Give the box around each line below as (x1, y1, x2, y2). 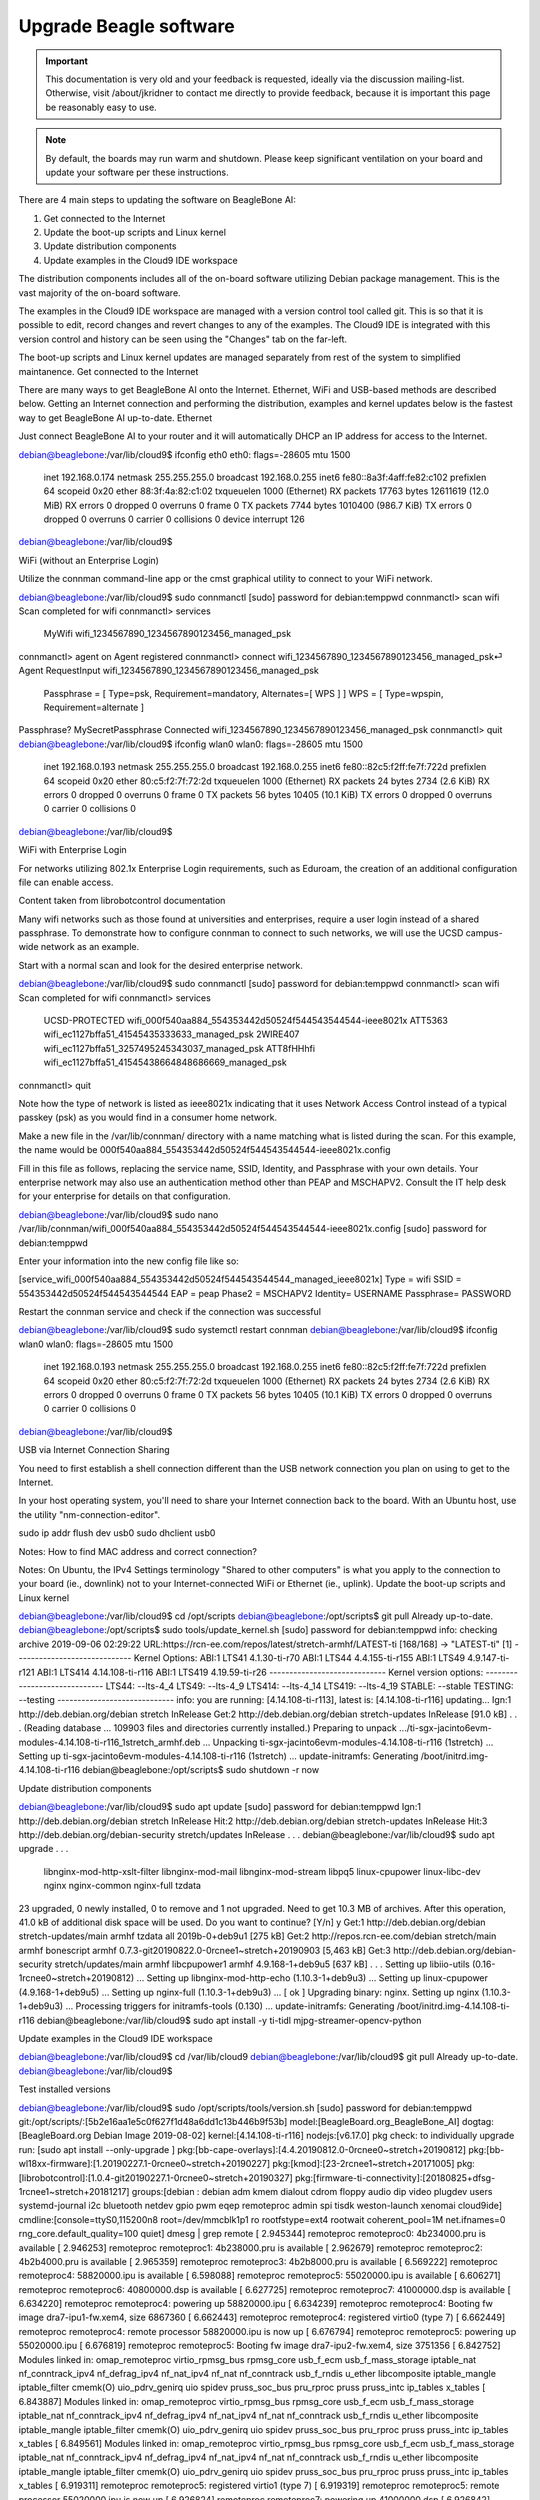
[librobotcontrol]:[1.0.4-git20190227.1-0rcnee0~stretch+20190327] (18, 2171, 294, 2184)
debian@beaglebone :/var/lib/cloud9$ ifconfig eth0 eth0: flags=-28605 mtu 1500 (18, 448, 351, 460)
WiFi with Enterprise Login (18, 844, 127, 856)
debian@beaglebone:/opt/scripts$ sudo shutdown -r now (81, 1764, 320, 1776)
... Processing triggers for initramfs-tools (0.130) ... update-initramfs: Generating (65, 2000, 395, 2012)
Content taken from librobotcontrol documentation (18, 895, 226, 907)
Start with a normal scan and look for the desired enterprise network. (18, 959, 304, 971)
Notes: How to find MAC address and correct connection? (18, 1545, 258, 1557)
